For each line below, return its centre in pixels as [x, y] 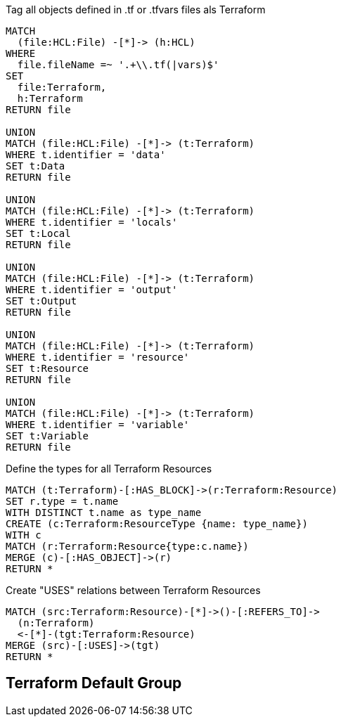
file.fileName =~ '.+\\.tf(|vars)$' [118, 65]
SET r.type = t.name [62, 501]
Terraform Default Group [94, 683]
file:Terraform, [62, 87]
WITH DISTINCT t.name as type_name [104, 513]
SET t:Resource [47, 368]
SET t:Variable [47, 436]
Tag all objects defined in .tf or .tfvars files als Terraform [136, 9]
